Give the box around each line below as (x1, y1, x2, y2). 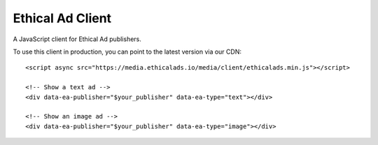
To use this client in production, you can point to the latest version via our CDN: (13, 47, 241, 56)
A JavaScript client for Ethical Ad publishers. (13, 35, 141, 43)
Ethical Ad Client (13, 10, 112, 26)
